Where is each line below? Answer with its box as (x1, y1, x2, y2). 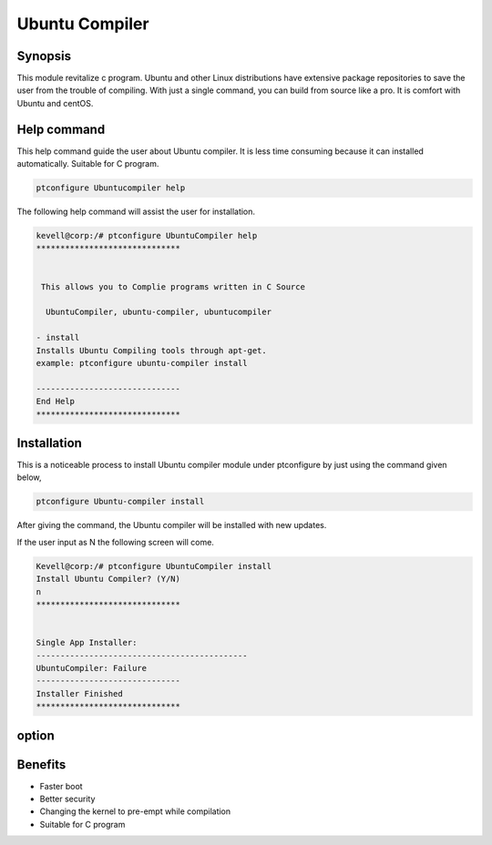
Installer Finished (36, 688, 123, 698)
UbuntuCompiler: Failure (36, 663, 148, 673)
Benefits (16, 757, 67, 772)
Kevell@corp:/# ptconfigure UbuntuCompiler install (36, 561, 272, 571)
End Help (36, 396, 76, 407)
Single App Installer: (36, 637, 138, 648)
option (16, 728, 55, 743)
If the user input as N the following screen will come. (16, 536, 214, 547)
